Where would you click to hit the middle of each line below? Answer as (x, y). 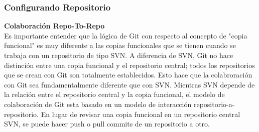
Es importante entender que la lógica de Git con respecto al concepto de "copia (126, 35)
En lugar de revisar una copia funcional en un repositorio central (141, 114)
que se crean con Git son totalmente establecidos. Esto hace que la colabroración (128, 75)
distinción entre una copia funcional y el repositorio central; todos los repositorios (129, 65)
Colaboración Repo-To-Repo (54, 26)
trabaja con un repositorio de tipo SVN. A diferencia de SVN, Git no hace (119, 55)
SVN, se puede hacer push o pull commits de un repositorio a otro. (107, 124)
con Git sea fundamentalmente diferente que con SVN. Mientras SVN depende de (129, 84)
